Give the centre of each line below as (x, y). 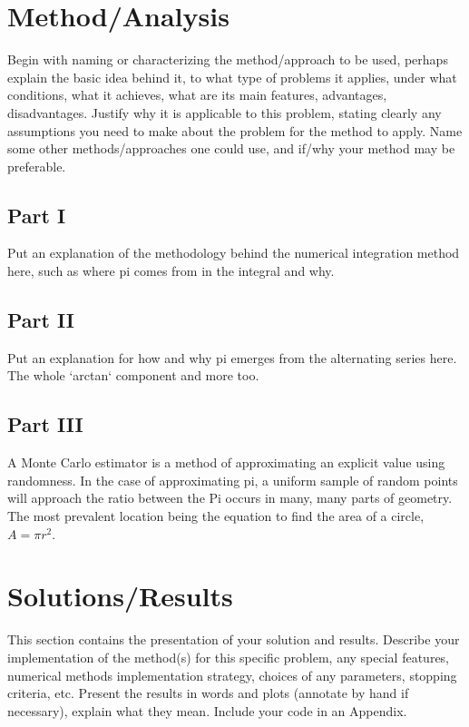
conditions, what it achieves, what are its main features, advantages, (197, 95)
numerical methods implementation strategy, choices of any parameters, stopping (232, 675)
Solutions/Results (120, 596)
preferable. (37, 166)
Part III (45, 424)
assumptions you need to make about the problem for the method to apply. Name (235, 130)
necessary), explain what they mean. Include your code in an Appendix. (207, 710)
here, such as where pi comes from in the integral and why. (171, 271)
